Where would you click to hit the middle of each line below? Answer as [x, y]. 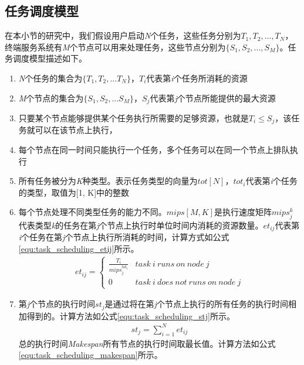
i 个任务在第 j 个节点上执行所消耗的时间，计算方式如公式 [124, 237]
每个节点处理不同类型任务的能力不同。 [92, 212]
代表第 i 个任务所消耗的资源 [197, 78]
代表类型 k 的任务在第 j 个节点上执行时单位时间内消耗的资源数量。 [141, 225]
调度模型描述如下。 [50, 58]
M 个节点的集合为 [51, 98]
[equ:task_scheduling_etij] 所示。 [79, 248]
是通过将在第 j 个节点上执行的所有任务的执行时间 [196, 304]
